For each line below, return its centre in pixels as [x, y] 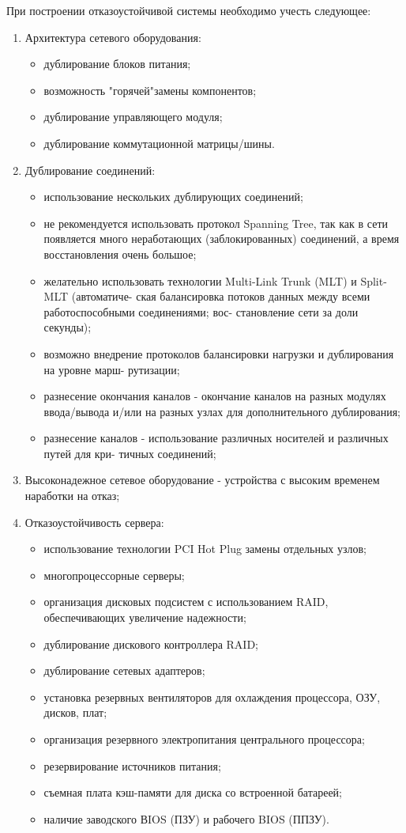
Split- [374, 280]
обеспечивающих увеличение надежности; [145, 617]
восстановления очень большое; [120, 254]
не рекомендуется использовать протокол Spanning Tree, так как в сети [216, 223]
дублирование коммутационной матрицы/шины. [159, 143]
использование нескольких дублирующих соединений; [173, 197]
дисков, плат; [75, 712]
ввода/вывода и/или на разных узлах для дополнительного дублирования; [222, 411]
